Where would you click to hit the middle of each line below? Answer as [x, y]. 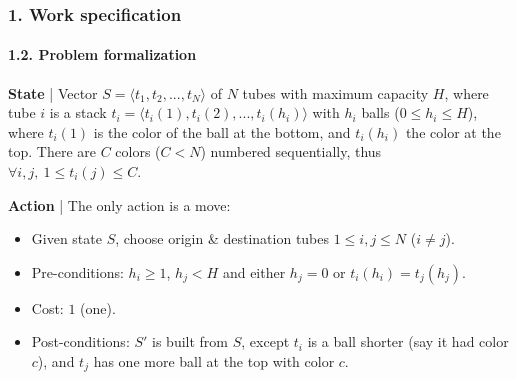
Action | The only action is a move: [119, 204]
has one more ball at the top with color [214, 360]
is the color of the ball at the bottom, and [222, 131]
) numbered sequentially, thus [291, 151]
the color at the [453, 131]
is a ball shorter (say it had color [408, 341]
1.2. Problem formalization [102, 54]
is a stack [78, 112]
